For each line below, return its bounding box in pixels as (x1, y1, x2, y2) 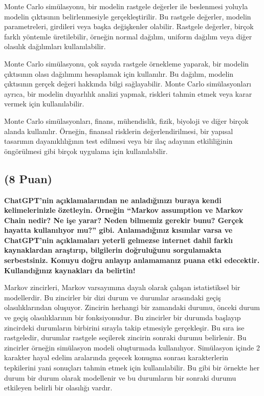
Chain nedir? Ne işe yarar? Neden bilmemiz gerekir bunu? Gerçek (4, 214, 244, 225)
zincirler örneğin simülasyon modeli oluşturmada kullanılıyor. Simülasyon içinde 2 (4, 342, 260, 353)
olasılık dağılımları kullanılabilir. (4, 41, 106, 52)
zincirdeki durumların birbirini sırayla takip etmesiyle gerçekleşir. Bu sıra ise (4, 322, 245, 333)
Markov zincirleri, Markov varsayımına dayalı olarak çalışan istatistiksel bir (4, 282, 240, 293)
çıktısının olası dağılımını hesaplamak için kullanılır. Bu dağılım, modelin (4, 68, 234, 79)
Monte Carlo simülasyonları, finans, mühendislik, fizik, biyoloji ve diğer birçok (4, 115, 249, 126)
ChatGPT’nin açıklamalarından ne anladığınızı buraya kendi (4, 194, 222, 205)
